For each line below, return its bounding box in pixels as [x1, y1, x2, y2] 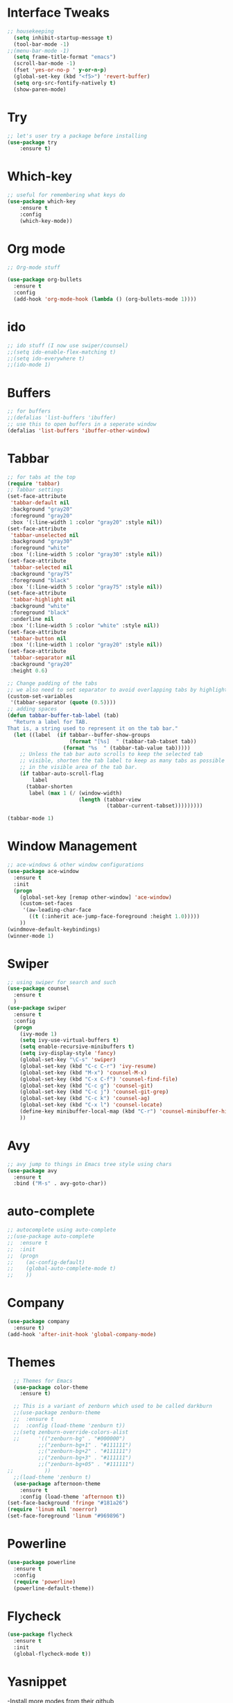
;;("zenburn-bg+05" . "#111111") [37, 1461, 135, 1468]
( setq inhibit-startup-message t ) [13, 34, 113, 41]
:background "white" [10, 603, 70, 610]
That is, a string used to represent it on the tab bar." [7, 724, 178, 732]
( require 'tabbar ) [7, 480, 60, 487]
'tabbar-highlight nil [10, 596, 76, 604]
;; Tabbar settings [7, 486, 64, 494]
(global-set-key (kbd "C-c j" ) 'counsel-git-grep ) [19, 1088, 169, 1095]
